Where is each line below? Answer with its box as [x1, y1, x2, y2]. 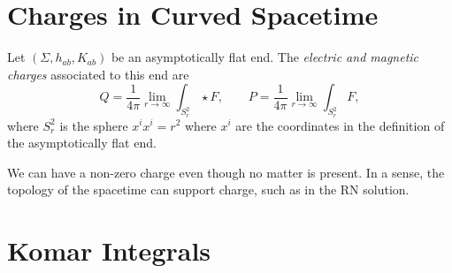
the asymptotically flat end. [7, 133, 157, 152]
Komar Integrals [7, 232, 211, 269]
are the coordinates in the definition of [235, 116, 445, 134]
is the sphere [59, 116, 128, 134]
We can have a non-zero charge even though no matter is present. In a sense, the [7, 163, 445, 181]
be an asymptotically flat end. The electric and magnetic [111, 48, 419, 66]
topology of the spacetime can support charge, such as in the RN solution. [7, 180, 410, 199]
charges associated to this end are [7, 64, 189, 83]
